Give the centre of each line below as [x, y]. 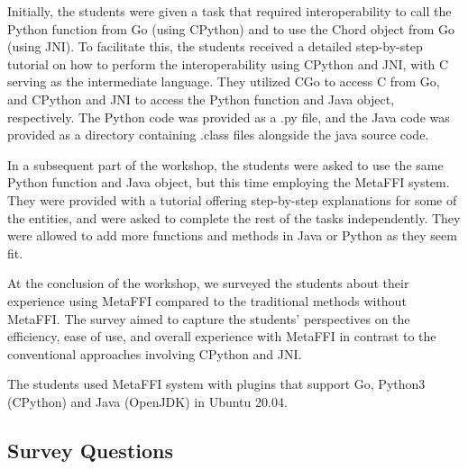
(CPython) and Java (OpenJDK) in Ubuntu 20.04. [147, 401]
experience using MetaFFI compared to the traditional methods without [207, 300]
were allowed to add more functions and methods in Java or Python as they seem [232, 235]
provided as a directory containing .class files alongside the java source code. [218, 135]
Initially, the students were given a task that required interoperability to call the [229, 11]
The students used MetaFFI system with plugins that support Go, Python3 [216, 384]
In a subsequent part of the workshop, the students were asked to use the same [225, 164]
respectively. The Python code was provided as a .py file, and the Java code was [229, 117]
